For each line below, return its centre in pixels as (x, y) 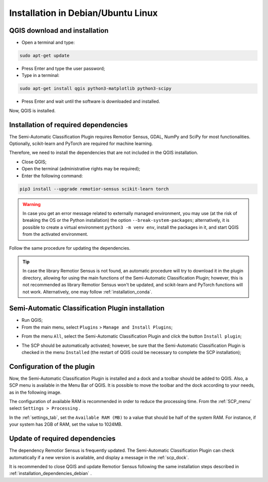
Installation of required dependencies (68, 125)
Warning (32, 204)
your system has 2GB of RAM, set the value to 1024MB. (66, 424)
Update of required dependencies (63, 439)
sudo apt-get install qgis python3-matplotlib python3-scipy (96, 89)
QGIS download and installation (59, 31)
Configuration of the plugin (52, 367)
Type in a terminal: (40, 75)
